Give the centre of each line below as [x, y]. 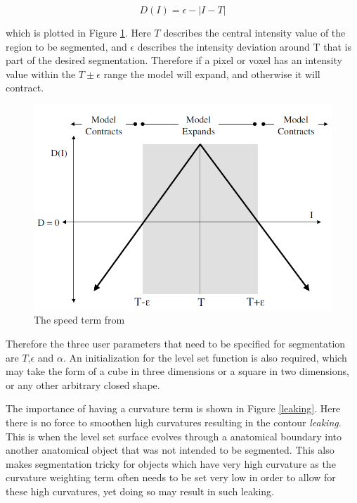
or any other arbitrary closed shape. [83, 384]
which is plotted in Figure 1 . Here [78, 32]
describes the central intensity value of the [254, 32]
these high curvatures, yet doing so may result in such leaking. [140, 491]
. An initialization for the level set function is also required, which [205, 357]
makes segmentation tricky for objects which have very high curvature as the [171, 463]
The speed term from [79, 320]
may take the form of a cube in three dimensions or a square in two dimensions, [177, 371]
